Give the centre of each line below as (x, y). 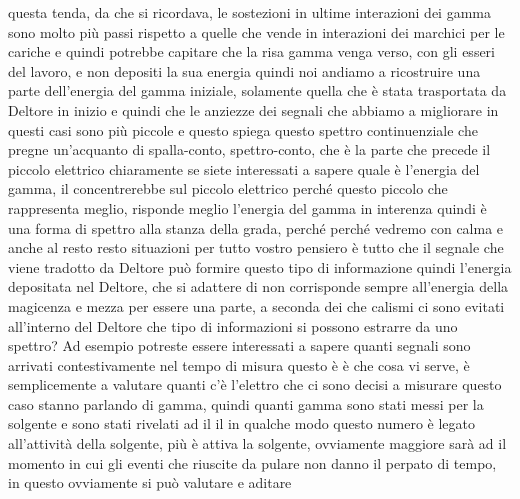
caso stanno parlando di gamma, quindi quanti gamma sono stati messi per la (246, 403)
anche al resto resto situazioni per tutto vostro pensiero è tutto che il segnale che (256, 247)
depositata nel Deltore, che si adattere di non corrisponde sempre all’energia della (258, 286)
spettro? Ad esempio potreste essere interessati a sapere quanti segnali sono (239, 345)
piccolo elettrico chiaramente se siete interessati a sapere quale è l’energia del (244, 168)
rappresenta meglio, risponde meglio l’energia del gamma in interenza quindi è (247, 207)
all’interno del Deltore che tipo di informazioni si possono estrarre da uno (233, 325)
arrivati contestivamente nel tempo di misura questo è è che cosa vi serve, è (239, 364)
